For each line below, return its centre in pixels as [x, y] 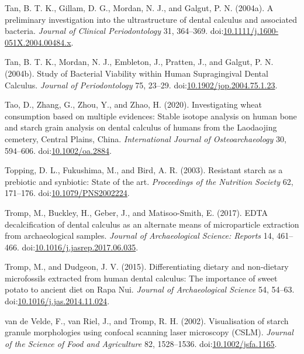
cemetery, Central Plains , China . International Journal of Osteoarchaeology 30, [146, 138]
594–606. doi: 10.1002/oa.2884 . [58, 150]
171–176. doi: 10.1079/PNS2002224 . [67, 193]
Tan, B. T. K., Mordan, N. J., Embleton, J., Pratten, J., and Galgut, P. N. [139, 62]
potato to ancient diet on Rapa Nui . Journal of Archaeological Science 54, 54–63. [150, 289]
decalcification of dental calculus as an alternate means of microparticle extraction [152, 224]
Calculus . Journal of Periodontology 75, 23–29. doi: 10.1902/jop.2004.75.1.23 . [141, 85]
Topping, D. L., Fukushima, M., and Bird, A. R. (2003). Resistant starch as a [144, 170]
